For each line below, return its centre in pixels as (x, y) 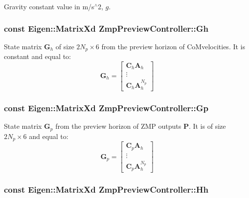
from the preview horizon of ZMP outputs (118, 126)
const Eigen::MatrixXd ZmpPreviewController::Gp (106, 108)
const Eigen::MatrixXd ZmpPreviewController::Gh (106, 28)
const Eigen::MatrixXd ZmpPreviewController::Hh (106, 189)
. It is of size (207, 126)
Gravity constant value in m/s (49, 6)
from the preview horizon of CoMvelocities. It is (173, 46)
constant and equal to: (37, 56)
